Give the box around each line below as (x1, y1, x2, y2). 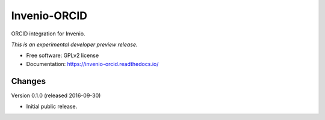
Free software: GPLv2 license (26, 52, 99, 59)
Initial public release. (26, 103, 78, 110)
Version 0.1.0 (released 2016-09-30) (11, 92, 101, 99)
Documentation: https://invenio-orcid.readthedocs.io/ (26, 60, 159, 67)
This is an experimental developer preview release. (11, 41, 138, 48)
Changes (11, 76, 46, 86)
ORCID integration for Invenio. (11, 30, 85, 37)
